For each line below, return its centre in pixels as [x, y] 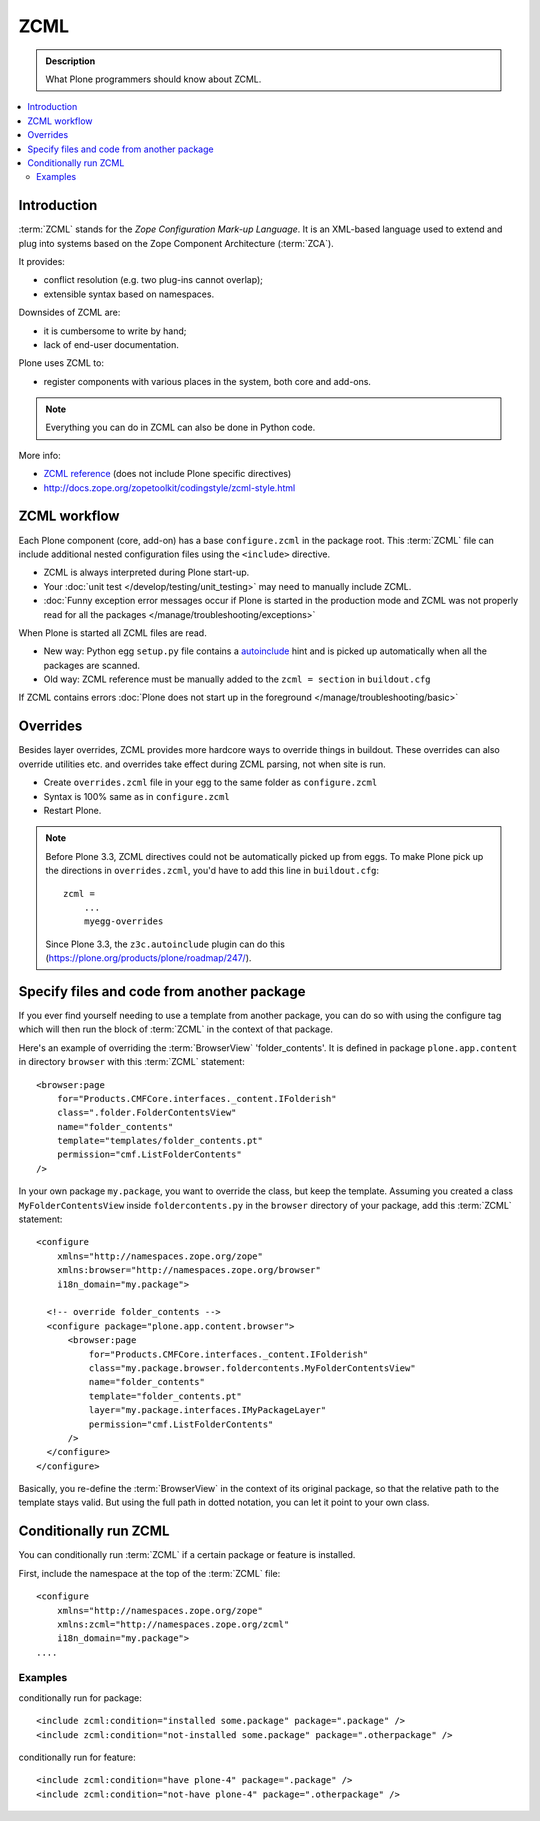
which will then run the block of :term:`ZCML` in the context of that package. [176, 1029]
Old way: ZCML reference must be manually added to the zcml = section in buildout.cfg [237, 679]
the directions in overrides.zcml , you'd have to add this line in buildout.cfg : [212, 871]
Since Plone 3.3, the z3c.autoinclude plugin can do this [165, 944]
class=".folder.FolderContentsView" [146, 1113]
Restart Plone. [72, 810]
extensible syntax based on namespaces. [129, 294]
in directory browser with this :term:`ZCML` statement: [131, 1062]
